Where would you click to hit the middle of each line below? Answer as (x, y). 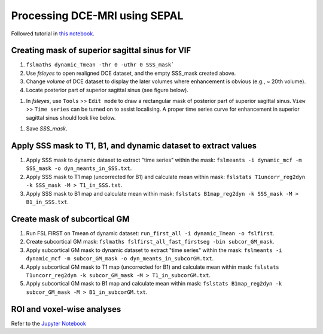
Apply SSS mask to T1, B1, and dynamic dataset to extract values (134, 146)
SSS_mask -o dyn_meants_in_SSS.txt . (79, 168)
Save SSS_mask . (47, 129)
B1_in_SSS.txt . (47, 202)
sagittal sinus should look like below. (71, 117)
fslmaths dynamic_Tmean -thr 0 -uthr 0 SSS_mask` (100, 65)
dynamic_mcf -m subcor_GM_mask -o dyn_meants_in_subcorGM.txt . (120, 259)
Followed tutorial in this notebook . (53, 34)
